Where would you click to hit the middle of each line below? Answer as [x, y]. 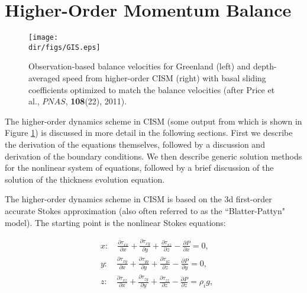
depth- [265, 66]
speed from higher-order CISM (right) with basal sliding [164, 78]
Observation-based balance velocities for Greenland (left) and [140, 66]
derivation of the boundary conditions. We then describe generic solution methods [153, 156]
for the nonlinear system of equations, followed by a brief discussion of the [139, 168]
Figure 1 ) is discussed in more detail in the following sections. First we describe [149, 133]
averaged [44, 78]
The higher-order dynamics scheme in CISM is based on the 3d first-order [138, 199]
